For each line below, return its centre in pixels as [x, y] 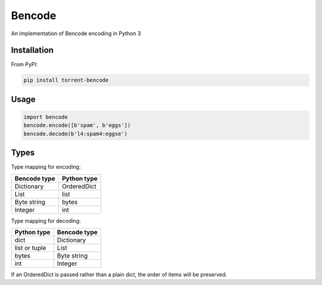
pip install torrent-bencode [66, 80]
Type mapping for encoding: [46, 167]
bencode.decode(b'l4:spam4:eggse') [75, 134]
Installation [32, 50]
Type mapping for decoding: [46, 221]
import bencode [46, 117]
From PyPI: [24, 64]
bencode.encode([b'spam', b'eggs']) [77, 126]
